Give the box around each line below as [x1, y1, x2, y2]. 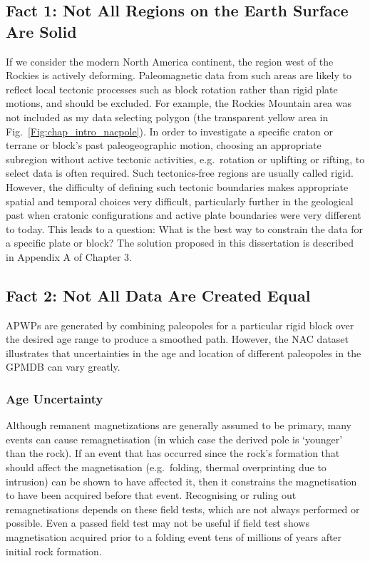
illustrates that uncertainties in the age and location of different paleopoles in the [6, 345, 361, 360]
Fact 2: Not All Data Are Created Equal [6, 284, 311, 306]
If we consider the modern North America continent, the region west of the [6, 53, 334, 68]
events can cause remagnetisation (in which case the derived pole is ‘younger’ [6, 431, 343, 446]
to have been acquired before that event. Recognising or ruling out [6, 488, 297, 503]
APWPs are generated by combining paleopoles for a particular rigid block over [6, 317, 354, 332]
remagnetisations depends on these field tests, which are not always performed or [6, 501, 360, 516]
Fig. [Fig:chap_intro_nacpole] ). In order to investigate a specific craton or [6, 123, 333, 138]
